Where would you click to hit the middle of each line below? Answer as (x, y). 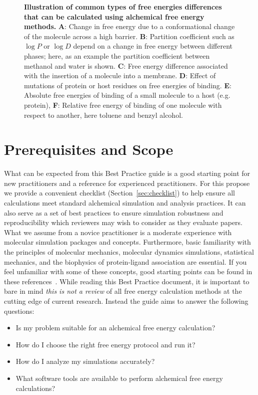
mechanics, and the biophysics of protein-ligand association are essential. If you (125, 261)
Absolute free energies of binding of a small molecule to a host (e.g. (127, 95)
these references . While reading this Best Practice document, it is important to (127, 281)
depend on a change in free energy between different (153, 46)
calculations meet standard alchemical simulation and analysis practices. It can (125, 203)
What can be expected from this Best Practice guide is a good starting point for (127, 173)
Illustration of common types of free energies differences (123, 7)
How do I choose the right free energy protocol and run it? (105, 344)
